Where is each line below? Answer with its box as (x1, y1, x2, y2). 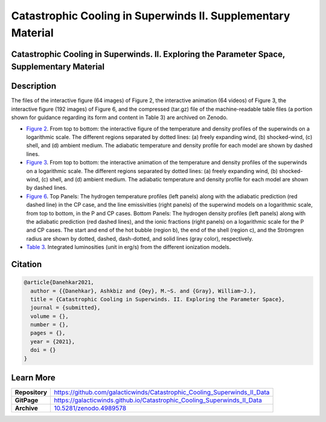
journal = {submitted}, (30, 304, 101, 311)
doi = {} (30, 346, 56, 354)
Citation (11, 259, 42, 269)
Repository (14, 388, 48, 397)
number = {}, (30, 321, 69, 328)
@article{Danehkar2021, (24, 279, 95, 286)
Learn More (11, 372, 56, 383)
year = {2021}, (30, 338, 75, 345)
